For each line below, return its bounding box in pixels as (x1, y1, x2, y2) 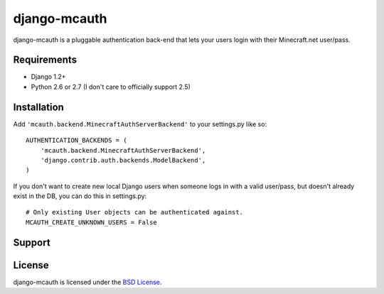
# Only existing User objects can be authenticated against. (26, 208, 243, 217)
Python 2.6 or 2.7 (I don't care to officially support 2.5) (31, 82, 191, 91)
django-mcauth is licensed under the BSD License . (13, 278, 162, 286)
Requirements (13, 54, 78, 66)
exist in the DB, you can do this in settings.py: (13, 192, 147, 200)
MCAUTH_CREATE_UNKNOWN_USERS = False (26, 218, 158, 227)
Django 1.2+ (31, 72, 67, 81)
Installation (13, 101, 64, 113)
